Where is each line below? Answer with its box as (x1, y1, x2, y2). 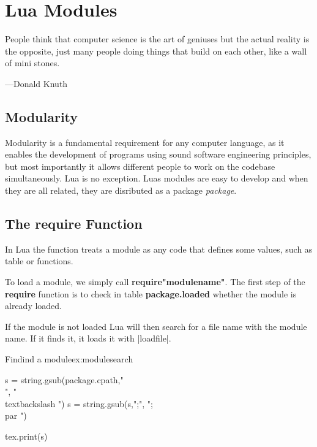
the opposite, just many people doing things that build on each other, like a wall (5, 44, 307, 57)
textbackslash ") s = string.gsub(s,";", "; (5, 397, 153, 410)
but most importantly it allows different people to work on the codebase (5, 159, 275, 172)
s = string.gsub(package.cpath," (5, 373, 124, 386)
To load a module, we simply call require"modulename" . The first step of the (5, 275, 305, 288)
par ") (5, 409, 27, 422)
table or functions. (5, 254, 73, 267)
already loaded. (5, 299, 62, 312)
